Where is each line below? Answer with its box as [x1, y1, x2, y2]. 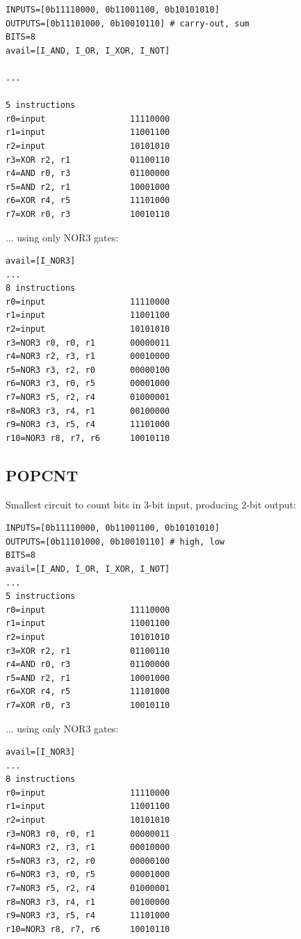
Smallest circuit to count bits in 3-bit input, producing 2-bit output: [6, 497, 296, 511]
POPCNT [6, 464, 79, 485]
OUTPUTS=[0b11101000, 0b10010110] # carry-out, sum [6, 18, 250, 29]
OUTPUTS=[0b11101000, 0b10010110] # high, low [6, 536, 225, 547]
